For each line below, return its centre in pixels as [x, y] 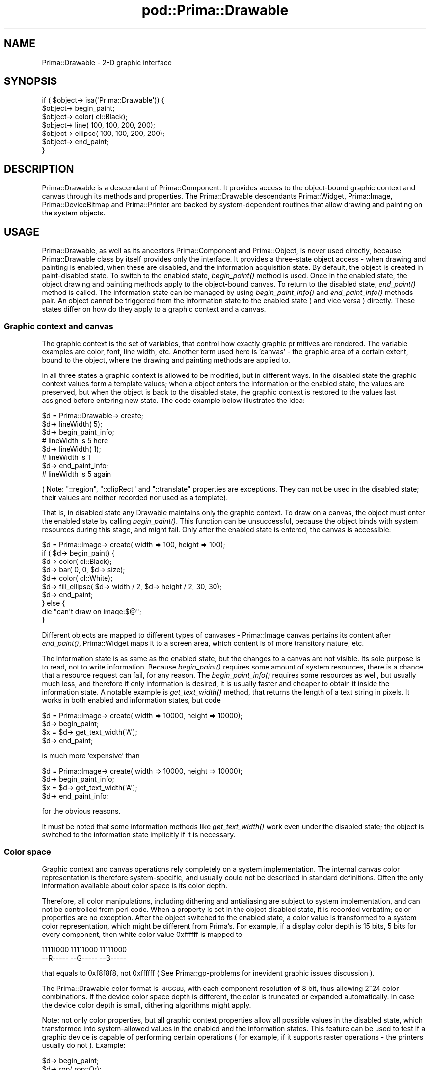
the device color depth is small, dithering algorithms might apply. [147, 1005]
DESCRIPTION [39, 169]
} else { [54, 603]
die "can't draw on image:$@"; [92, 611]
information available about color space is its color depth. [134, 885]
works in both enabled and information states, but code [131, 700]
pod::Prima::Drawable [215, 10]
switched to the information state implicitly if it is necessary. [139, 834]
